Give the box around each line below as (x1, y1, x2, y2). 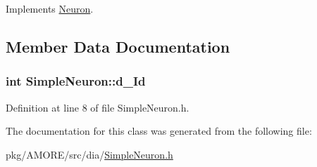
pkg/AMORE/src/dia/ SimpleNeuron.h (6, 147, 173, 161)
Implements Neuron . (6, 1, 94, 15)
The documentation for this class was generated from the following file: (6, 123, 312, 138)
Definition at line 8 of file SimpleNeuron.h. (6, 100, 189, 114)
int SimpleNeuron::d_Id (6, 72, 146, 90)
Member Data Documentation (6, 35, 230, 57)
